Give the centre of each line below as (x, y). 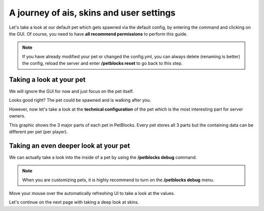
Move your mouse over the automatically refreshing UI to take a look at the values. (92, 193)
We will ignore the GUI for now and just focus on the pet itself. (71, 91)
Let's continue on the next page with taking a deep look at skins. (74, 202)
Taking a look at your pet (47, 80)
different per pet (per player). (38, 132)
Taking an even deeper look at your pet (70, 145)
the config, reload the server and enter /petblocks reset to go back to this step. (102, 63)
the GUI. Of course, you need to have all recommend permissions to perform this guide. (98, 34)
